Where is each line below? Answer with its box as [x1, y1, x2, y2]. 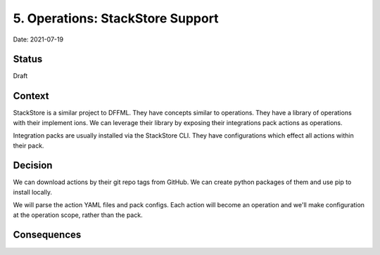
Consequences [13, 229, 82, 241]
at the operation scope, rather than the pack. [13, 211, 144, 219]
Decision [13, 159, 53, 171]
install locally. [13, 188, 53, 196]
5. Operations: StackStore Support [13, 11, 219, 26]
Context [13, 90, 49, 102]
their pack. [13, 141, 44, 150]
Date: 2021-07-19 [13, 35, 63, 44]
